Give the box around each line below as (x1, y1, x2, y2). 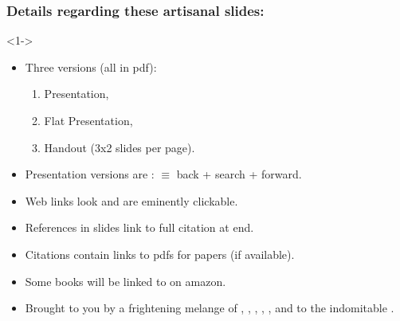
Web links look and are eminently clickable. (25, 192, 238, 209)
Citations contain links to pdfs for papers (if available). (25, 245, 295, 262)
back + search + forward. (176, 166, 302, 182)
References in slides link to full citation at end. (25, 219, 254, 236)
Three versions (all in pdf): (25, 58, 157, 75)
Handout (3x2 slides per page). (44, 139, 195, 155)
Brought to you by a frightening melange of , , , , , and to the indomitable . (25, 299, 394, 316)
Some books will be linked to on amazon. (25, 272, 226, 289)
